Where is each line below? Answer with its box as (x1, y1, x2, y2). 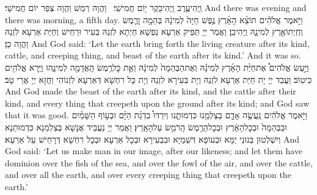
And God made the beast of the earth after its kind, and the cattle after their (5, 85, 296, 97)
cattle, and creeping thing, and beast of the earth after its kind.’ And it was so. (5, 49, 301, 62)
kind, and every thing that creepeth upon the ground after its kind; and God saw (5, 96, 310, 109)
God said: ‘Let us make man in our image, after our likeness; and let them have (5, 144, 303, 157)
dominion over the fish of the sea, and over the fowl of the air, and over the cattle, (5, 156, 313, 169)
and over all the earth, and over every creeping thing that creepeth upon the (5, 168, 291, 181)
